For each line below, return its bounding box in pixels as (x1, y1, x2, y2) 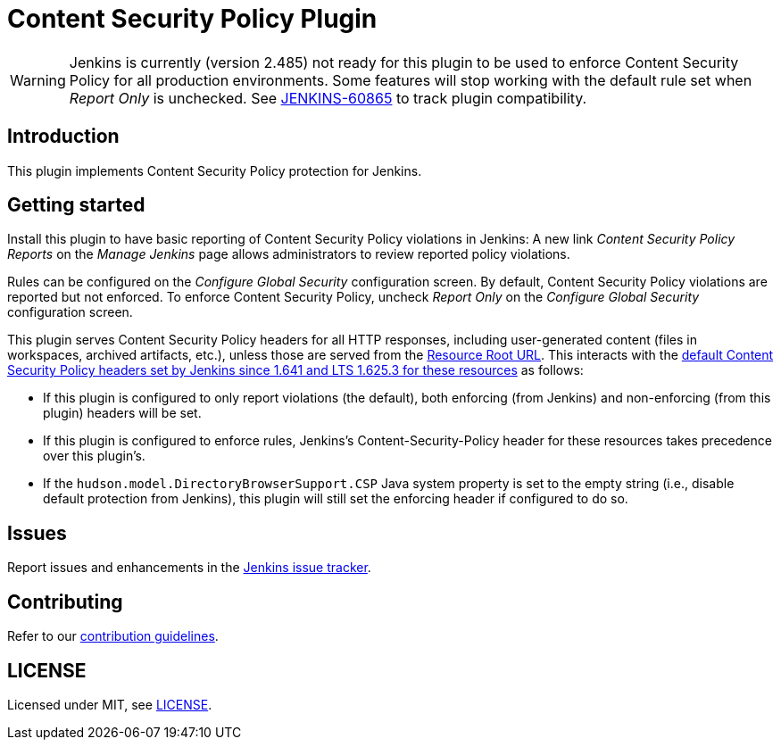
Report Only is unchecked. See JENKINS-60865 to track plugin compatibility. (69, 88, 587, 107)
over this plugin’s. (43, 448, 145, 464)
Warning (10, 71, 66, 89)
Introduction (7, 125, 120, 148)
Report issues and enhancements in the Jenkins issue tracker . (7, 560, 371, 576)
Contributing (7, 590, 123, 613)
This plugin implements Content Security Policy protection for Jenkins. (7, 162, 422, 178)
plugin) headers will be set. (43, 405, 202, 421)
